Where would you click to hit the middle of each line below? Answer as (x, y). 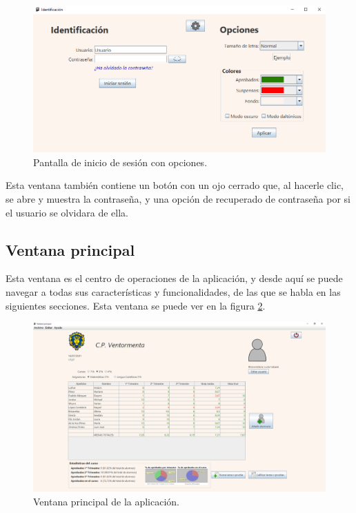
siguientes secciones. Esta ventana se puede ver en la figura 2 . (136, 305)
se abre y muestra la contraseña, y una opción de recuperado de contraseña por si (178, 199)
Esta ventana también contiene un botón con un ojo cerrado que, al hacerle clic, (175, 185)
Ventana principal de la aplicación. (107, 501)
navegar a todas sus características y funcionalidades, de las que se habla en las (173, 292)
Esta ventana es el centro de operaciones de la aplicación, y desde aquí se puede (174, 278)
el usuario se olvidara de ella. (67, 212)
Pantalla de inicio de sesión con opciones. (120, 162)
